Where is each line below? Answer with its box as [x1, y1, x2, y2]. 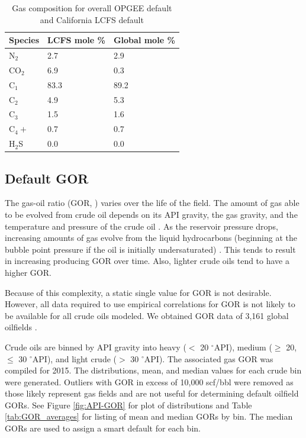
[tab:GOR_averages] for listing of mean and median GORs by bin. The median [5, 410, 293, 423]
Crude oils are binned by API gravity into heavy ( [5, 340, 186, 353]
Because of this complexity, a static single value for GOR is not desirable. [5, 286, 272, 298]
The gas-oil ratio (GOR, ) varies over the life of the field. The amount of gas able [5, 197, 299, 209]
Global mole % [113, 34, 175, 46]
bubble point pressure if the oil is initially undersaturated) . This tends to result [5, 243, 296, 255]
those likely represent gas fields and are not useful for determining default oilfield [5, 387, 299, 400]
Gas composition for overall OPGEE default [12, 2, 172, 14]
